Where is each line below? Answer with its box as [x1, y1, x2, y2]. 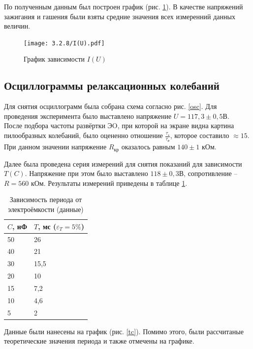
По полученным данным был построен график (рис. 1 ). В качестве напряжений [4, 1, 243, 11]
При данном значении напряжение [4, 141, 107, 152]
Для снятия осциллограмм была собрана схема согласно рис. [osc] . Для [4, 101, 217, 111]
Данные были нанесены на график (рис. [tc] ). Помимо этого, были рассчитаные [4, 326, 244, 336]
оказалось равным [121, 141, 175, 152]
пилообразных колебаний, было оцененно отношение [4, 130, 163, 140]
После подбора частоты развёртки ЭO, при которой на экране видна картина [4, 120, 234, 131]
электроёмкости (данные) [8, 204, 84, 214]
